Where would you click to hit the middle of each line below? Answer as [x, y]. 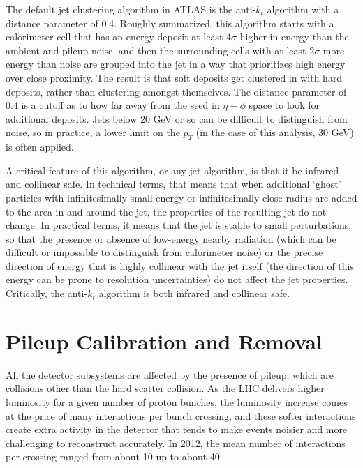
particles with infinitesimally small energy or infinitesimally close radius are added [181, 197]
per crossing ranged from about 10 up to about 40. [114, 456]
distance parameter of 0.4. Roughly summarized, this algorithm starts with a [170, 23]
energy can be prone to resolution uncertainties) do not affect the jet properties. [177, 279]
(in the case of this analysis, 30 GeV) [275, 132]
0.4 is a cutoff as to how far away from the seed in [113, 105]
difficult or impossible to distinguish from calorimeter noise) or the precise [164, 252]
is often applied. [40, 147]
